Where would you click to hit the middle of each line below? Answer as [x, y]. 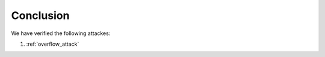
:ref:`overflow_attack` [53, 44]
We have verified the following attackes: [61, 33]
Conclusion [40, 15]
